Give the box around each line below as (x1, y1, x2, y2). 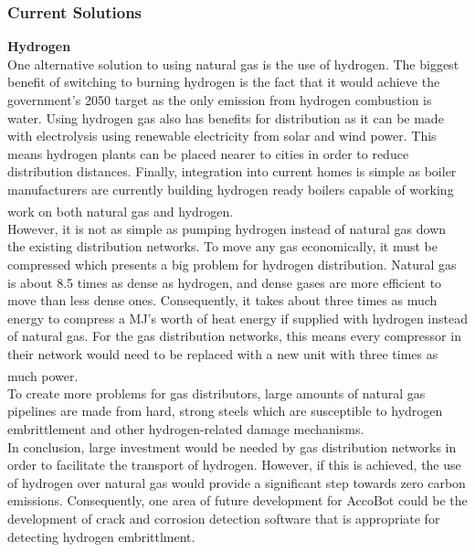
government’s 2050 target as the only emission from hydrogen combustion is (7, 90, 432, 109)
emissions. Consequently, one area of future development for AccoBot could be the (7, 491, 468, 510)
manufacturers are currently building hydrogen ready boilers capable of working (7, 179, 454, 198)
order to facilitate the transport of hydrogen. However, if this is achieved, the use (7, 455, 461, 474)
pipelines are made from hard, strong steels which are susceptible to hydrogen (7, 401, 443, 420)
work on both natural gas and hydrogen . (7, 201, 234, 220)
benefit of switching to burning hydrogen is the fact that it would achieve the (7, 72, 440, 91)
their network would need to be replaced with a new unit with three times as (7, 344, 438, 363)
